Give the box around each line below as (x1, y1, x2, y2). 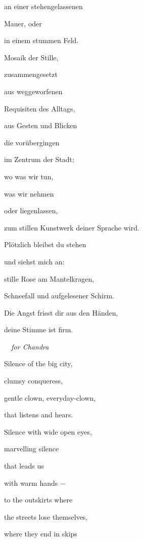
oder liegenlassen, (4, 205, 58, 216)
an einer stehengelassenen (4, 1, 83, 11)
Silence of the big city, (4, 358, 73, 369)
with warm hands (4, 477, 58, 488)
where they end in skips (4, 528, 77, 539)
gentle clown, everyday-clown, (4, 392, 96, 403)
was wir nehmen (4, 188, 54, 199)
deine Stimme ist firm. (4, 324, 73, 335)
